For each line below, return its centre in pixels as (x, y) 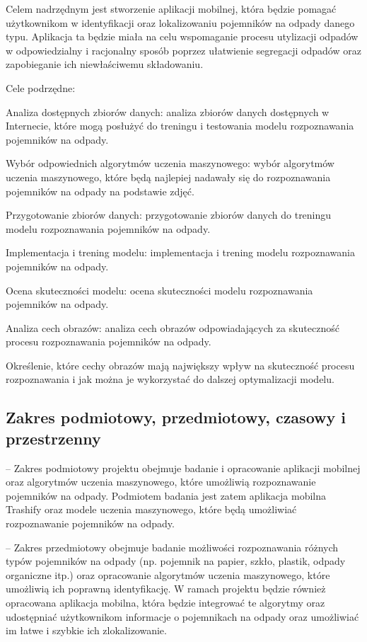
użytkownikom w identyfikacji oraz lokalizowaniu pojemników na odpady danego (180, 22)
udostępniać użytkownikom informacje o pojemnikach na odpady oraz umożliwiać (182, 616)
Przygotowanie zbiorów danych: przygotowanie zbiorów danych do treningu (169, 215)
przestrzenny (53, 438)
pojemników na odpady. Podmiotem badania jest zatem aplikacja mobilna (166, 495)
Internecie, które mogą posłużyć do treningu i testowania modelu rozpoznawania (180, 126)
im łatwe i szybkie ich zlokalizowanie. (86, 630)
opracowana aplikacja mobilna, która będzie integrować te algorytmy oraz (165, 602)
